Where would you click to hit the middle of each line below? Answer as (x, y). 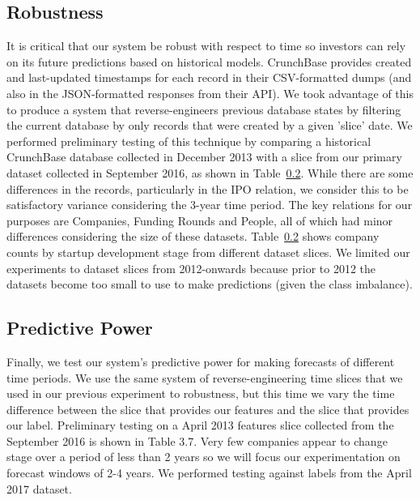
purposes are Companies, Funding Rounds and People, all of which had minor (200, 220)
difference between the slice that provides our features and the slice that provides (208, 409)
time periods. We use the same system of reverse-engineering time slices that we (205, 377)
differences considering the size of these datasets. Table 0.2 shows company (193, 236)
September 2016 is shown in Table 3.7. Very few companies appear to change (197, 440)
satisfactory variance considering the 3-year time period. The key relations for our (210, 205)
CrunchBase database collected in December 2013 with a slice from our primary (204, 157)
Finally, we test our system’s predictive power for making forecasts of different (201, 361)
